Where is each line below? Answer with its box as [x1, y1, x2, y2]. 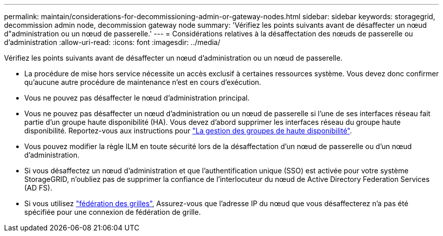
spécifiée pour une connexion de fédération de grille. [24, 208, 201, 216]
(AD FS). [24, 183, 53, 192]
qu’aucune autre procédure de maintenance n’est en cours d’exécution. [24, 78, 261, 86]
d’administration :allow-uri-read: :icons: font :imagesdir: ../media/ [4, 38, 220, 46]
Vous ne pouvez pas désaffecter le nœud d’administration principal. [24, 93, 250, 102]
